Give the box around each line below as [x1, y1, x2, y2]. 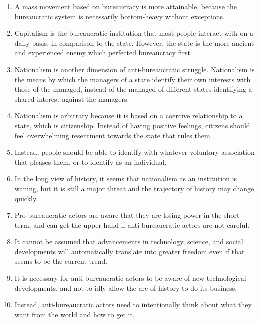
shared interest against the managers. [14, 93, 129, 104]
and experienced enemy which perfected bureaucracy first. [14, 47, 192, 58]
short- [224, 210, 242, 220]
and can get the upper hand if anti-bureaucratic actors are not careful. [33, 219, 250, 230]
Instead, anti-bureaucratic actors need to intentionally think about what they [14, 299, 252, 310]
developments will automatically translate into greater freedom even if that [14, 246, 245, 256]
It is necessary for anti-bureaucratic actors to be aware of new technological [14, 273, 246, 283]
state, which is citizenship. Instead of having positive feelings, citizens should [14, 120, 250, 130]
